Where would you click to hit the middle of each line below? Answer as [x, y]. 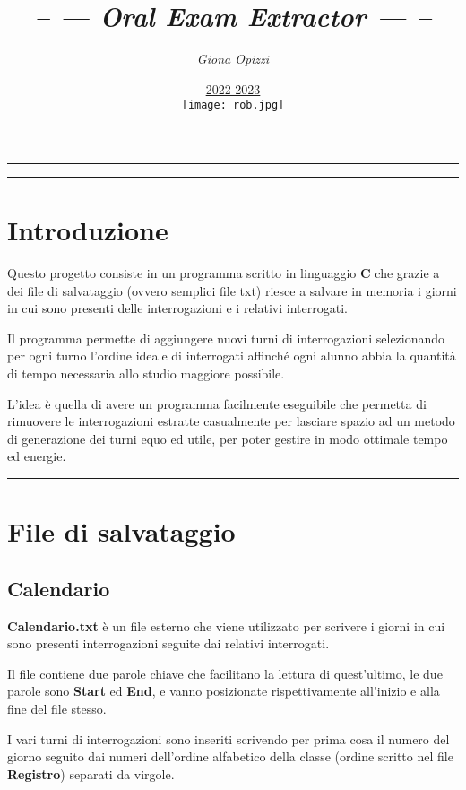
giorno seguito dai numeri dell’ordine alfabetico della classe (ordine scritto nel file [230, 756]
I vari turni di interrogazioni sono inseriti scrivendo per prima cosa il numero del [229, 738]
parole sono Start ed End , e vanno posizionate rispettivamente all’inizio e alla [224, 691]
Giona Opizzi [233, 59]
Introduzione [88, 230]
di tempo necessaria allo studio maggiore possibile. [146, 373]
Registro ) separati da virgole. [91, 773]
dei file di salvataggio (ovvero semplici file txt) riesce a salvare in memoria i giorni [232, 290]
